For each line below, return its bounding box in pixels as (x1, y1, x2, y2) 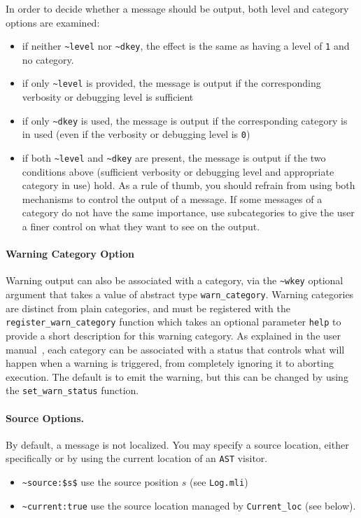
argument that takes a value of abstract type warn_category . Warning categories (6, 287, 354, 302)
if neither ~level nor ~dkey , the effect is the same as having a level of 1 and (22, 38, 350, 53)
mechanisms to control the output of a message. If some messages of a (22, 191, 323, 206)
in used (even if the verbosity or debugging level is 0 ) (22, 127, 250, 141)
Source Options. (6, 410, 85, 425)
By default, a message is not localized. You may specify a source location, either (6, 437, 349, 451)
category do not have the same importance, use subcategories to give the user (22, 205, 355, 220)
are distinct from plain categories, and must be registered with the (6, 300, 290, 315)
